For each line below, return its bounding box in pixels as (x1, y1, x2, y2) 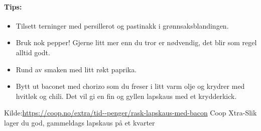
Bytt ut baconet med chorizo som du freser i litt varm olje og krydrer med (16, 81, 245, 91)
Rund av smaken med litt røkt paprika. (16, 64, 137, 74)
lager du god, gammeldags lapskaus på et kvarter (4, 117, 155, 127)
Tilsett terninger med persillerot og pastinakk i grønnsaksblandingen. (16, 20, 229, 31)
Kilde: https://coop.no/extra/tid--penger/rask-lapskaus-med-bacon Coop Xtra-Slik (4, 107, 257, 118)
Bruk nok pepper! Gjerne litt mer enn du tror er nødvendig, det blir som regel (16, 37, 257, 48)
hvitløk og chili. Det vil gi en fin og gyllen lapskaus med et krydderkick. (16, 90, 237, 101)
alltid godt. (16, 47, 50, 57)
